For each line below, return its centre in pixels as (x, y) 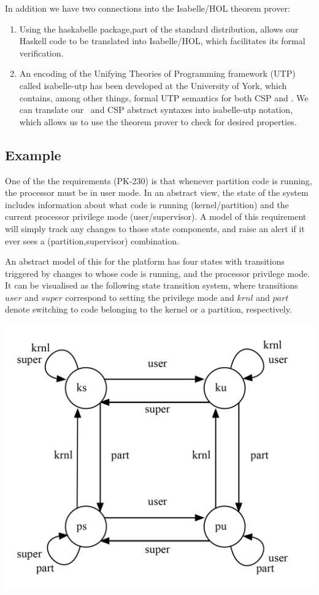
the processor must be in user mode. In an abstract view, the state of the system (157, 192)
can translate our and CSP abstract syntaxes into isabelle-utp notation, (156, 110)
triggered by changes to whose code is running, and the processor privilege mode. (158, 273)
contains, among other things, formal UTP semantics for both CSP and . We (164, 97)
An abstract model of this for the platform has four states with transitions (145, 261)
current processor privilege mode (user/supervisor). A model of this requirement (156, 216)
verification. (41, 52)
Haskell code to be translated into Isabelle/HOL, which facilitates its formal (162, 41)
